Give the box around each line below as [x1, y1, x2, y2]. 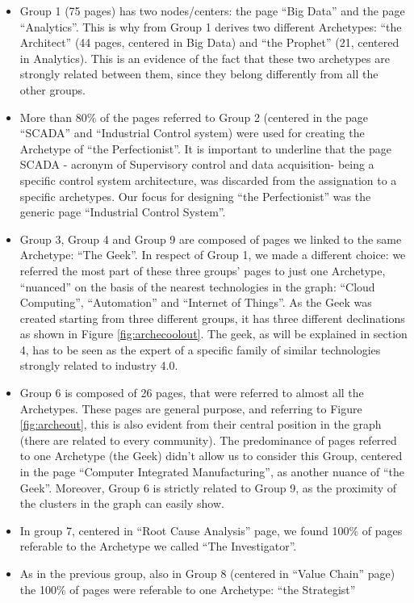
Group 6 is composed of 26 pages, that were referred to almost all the [19, 384, 364, 401]
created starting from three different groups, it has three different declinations [19, 309, 405, 326]
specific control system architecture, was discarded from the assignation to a [19, 171, 397, 188]
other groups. [19, 81, 86, 98]
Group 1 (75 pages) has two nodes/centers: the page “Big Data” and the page [19, 2, 405, 19]
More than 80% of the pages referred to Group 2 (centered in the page [19, 108, 369, 125]
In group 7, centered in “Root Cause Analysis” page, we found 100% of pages [19, 521, 403, 538]
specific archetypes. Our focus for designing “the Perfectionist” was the [19, 187, 371, 204]
